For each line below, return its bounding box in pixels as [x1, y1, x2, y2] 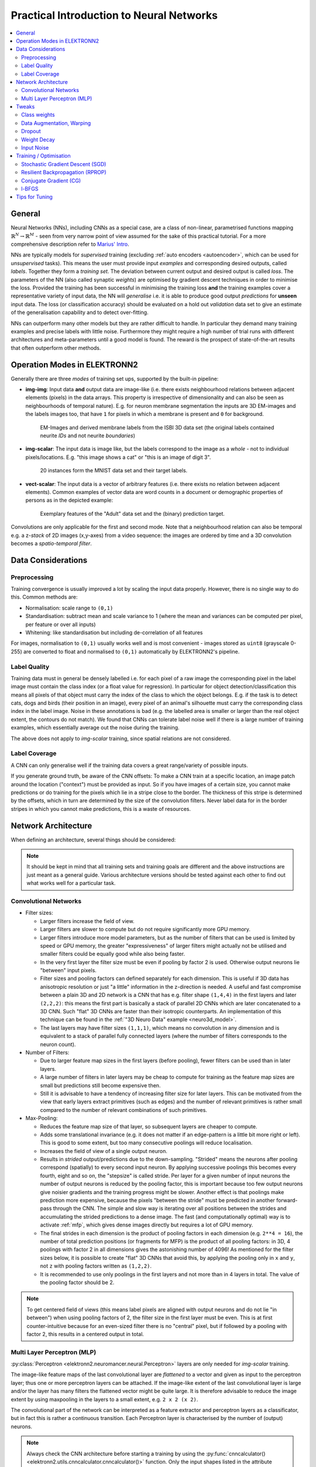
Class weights [21, 111, 55, 119]
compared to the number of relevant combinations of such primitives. [40, 1106, 208, 1113]
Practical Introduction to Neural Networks [11, 9, 218, 22]
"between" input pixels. [40, 967, 97, 974]
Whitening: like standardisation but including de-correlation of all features [25, 629, 203, 636]
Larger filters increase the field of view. [40, 917, 135, 924]
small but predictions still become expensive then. [40, 1081, 161, 1089]
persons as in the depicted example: [25, 496, 114, 504]
